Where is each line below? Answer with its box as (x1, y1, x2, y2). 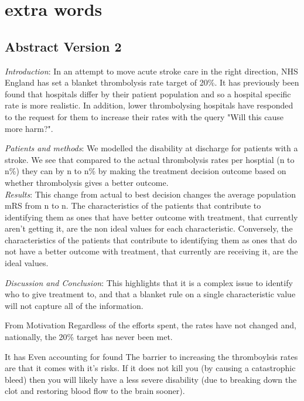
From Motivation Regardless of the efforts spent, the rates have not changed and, (5, 319, 296, 331)
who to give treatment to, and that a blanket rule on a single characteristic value (5, 288, 296, 300)
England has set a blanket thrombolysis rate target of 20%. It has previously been (5, 76, 299, 89)
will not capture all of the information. (5, 299, 144, 311)
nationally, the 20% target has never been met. (5, 331, 173, 343)
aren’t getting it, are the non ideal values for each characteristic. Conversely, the (5, 222, 293, 235)
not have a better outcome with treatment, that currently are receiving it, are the (5, 245, 298, 257)
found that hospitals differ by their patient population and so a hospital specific (5, 87, 291, 100)
